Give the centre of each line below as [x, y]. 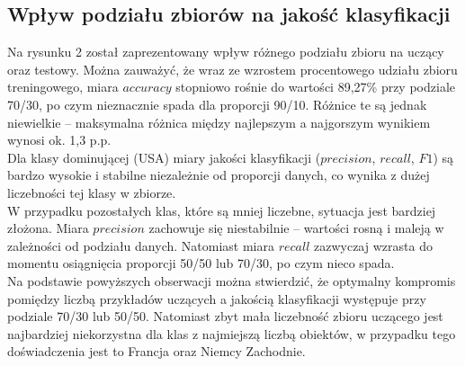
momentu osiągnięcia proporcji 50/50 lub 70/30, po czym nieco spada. [201, 263]
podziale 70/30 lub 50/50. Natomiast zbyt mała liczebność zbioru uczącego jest [225, 316]
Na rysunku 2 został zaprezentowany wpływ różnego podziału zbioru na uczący [226, 52]
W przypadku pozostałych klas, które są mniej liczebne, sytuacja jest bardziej [222, 210]
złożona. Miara [48, 228]
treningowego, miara [63, 87]
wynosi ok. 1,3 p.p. [59, 140]
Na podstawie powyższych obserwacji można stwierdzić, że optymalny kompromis [232, 280]
